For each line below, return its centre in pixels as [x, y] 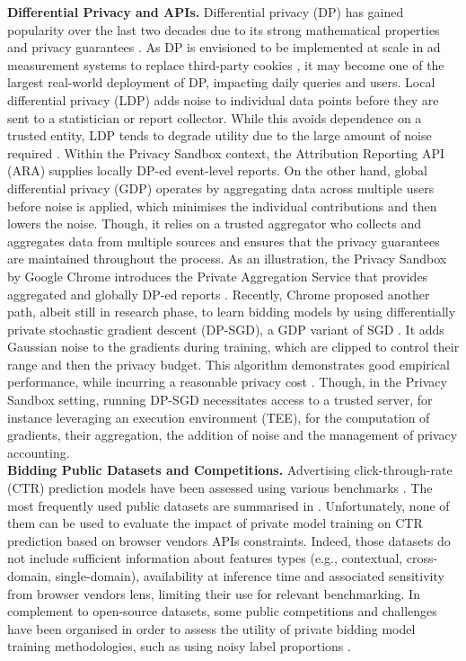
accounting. [39, 452]
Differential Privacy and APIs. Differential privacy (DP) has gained [206, 12]
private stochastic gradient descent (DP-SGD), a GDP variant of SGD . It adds [226, 329]
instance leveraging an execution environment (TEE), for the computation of [219, 417]
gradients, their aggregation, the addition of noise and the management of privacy [233, 435]
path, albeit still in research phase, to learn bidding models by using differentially [232, 312]
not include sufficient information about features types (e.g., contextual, [205, 558]
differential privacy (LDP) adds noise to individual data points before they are [223, 99]
